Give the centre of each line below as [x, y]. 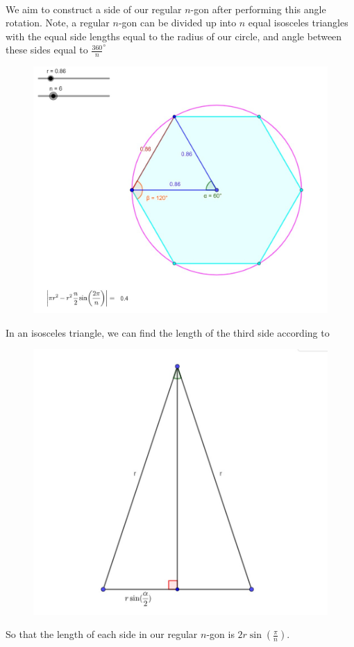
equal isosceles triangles [298, 23]
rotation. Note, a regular [58, 23]
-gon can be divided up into [177, 23]
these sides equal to [47, 50]
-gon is [220, 634]
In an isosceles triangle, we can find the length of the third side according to [168, 332]
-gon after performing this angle [258, 9]
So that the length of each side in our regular [102, 634]
